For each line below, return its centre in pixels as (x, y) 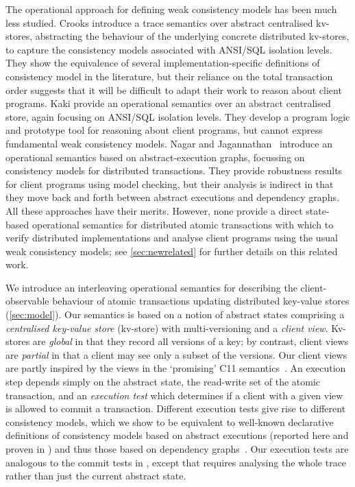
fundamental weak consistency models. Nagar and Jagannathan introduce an (169, 143)
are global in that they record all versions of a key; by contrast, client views (191, 341)
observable (27, 301)
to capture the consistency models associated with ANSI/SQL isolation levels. (169, 49)
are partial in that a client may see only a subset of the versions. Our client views (176, 354)
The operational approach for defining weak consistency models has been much (171, 9)
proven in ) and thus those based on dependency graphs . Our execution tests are (177, 449)
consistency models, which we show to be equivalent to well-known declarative (170, 421)
